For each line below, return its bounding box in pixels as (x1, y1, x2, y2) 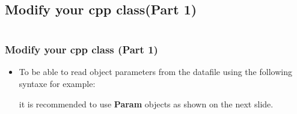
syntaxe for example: (19, 77, 96, 90)
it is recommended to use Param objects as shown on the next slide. (19, 97, 274, 110)
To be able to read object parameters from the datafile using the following (19, 65, 292, 78)
